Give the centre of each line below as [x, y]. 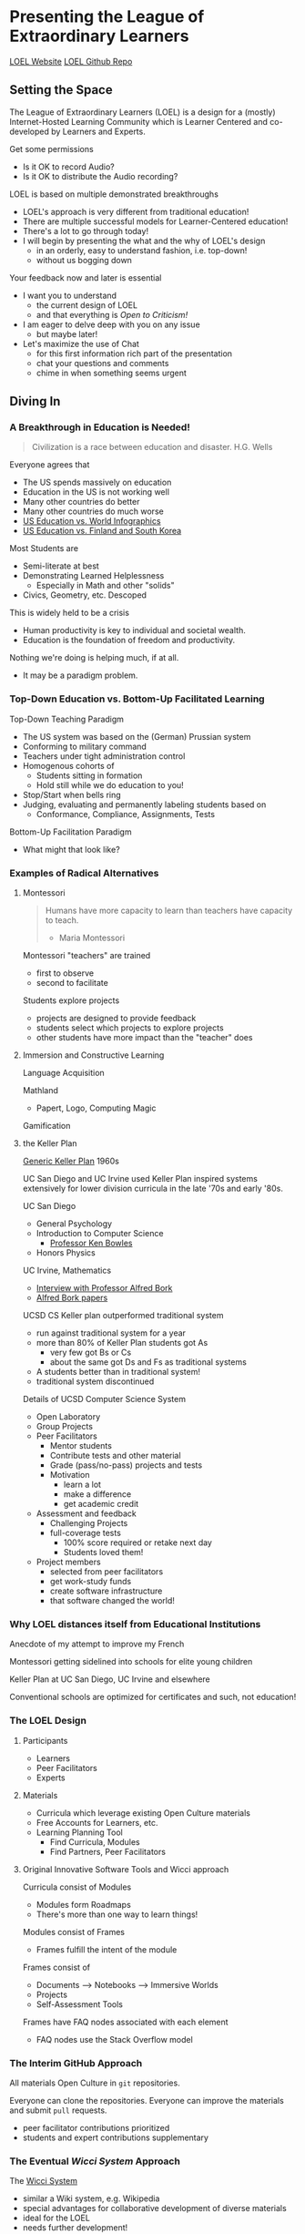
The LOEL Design [48, 1721]
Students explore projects [71, 1000]
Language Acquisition [63, 1073]
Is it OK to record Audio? [69, 167]
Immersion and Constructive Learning [93, 1055]
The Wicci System [44, 2181]
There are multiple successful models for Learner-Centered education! [155, 221]
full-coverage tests [85, 1533]
